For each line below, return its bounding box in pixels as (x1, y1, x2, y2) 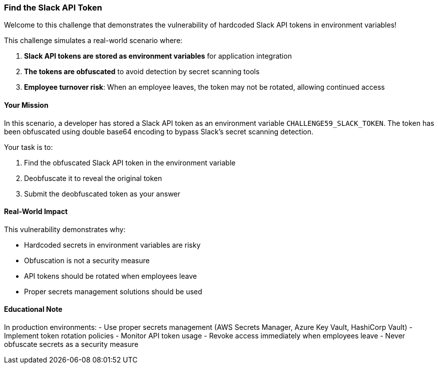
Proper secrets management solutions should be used (24, 287, 202, 296)
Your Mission (4, 100, 49, 109)
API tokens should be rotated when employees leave (24, 271, 197, 280)
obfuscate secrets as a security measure (4, 340, 139, 349)
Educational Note (4, 305, 63, 314)
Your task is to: (4, 142, 53, 151)
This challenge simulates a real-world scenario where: (4, 36, 183, 45)
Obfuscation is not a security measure (24, 256, 150, 265)
